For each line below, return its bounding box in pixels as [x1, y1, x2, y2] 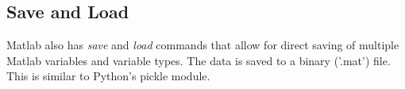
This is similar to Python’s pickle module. [6, 68, 210, 84]
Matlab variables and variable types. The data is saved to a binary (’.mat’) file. [6, 52, 391, 68]
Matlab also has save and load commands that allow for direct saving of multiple [6, 37, 399, 53]
